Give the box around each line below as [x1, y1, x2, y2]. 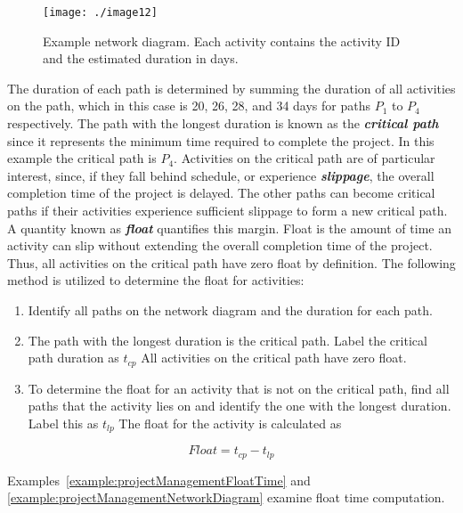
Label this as [28, 413, 99, 432]
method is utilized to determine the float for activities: [7, 271, 305, 289]
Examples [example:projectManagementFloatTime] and [7, 470, 311, 489]
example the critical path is [7, 149, 157, 167]
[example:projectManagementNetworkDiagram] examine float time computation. [7, 488, 445, 507]
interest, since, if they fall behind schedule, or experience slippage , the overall [7, 166, 435, 184]
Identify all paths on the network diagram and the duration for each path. [28, 300, 433, 319]
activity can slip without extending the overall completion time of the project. [7, 236, 433, 255]
